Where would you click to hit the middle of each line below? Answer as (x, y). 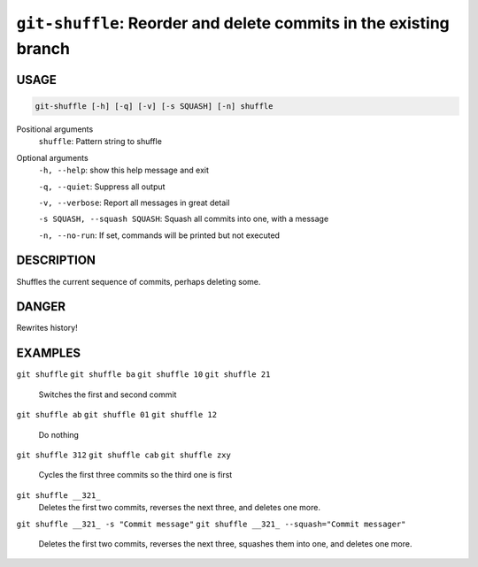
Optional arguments (52, 157)
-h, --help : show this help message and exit (124, 170)
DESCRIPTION (56, 261)
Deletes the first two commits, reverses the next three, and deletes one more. (179, 508)
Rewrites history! (47, 328)
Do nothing (59, 434)
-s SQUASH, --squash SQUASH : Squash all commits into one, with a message (184, 219)
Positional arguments (55, 129)
